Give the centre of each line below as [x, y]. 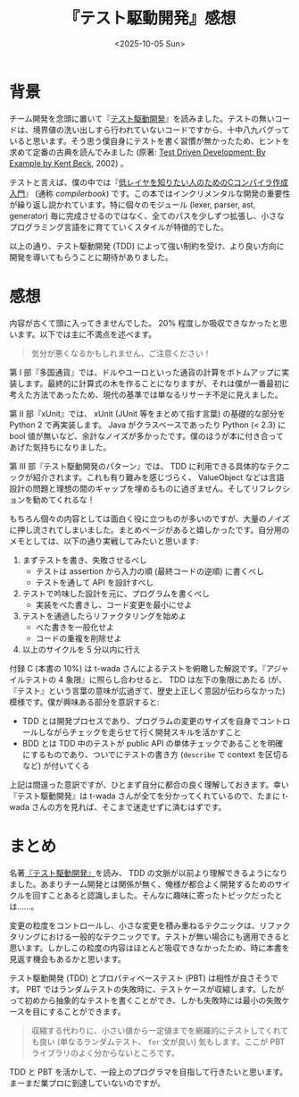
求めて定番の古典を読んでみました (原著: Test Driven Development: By [137, 152]
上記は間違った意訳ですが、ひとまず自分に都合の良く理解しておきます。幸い [149, 784]
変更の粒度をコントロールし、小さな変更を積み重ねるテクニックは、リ [138, 925]
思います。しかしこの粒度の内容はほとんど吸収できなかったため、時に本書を [149, 948]
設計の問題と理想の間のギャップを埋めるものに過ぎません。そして [130, 488]
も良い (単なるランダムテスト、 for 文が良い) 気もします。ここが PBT [158, 1042]
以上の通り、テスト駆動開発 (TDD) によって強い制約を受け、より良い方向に [147, 246]
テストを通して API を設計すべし [95, 582]
